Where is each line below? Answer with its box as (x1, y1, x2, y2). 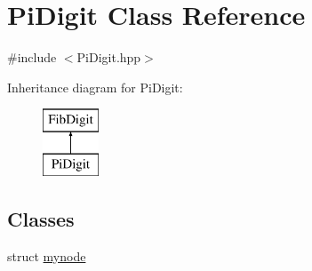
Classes (7, 204, 75, 232)
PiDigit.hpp (76, 48, 141, 67)
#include (7, 48, 57, 67)
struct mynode (7, 246, 86, 265)
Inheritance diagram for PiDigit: (7, 77, 183, 96)
